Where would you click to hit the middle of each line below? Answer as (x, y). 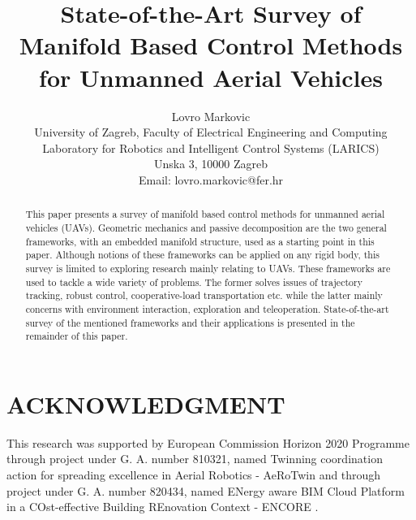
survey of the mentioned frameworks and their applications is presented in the (190, 322)
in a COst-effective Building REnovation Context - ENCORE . (163, 507)
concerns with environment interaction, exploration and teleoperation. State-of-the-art (207, 308)
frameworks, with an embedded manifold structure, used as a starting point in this (200, 241)
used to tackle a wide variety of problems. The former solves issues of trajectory (194, 282)
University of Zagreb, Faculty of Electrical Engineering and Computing (211, 132)
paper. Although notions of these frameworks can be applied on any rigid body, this (202, 255)
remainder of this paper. (77, 336)
